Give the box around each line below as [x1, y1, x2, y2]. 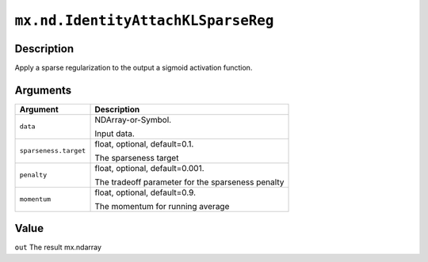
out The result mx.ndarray [14, 242, 102, 253]
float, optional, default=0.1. [94, 139, 194, 150]
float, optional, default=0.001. [94, 162, 205, 173]
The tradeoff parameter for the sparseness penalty [94, 177, 285, 188]
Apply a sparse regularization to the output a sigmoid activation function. [14, 63, 253, 73]
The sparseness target [94, 152, 179, 163]
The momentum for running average [94, 200, 230, 211]
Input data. [94, 127, 135, 139]
